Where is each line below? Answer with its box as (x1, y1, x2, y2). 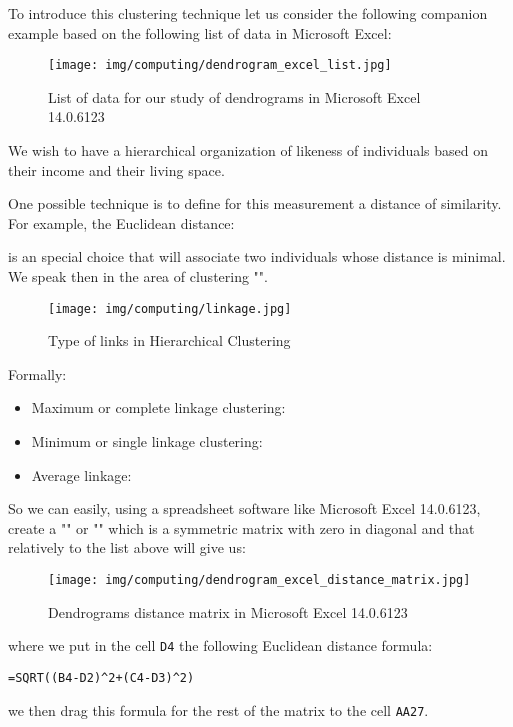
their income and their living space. (8, 159, 225, 180)
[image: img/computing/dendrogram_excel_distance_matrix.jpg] (48, 573, 471, 587)
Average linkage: (31, 464, 132, 485)
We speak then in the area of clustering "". (8, 266, 268, 286)
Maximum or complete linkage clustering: (31, 397, 286, 418)
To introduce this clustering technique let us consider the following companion (8, 3, 488, 23)
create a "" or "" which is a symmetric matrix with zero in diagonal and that (8, 517, 475, 538)
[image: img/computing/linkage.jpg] (48, 301, 292, 316)
